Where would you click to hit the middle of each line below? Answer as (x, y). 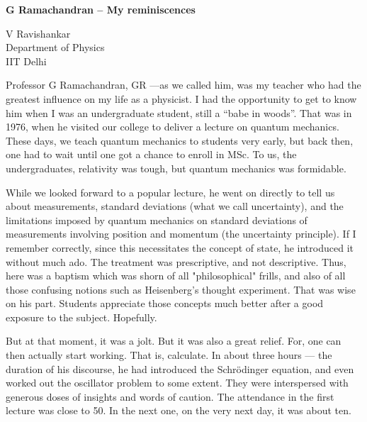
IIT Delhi (26, 61)
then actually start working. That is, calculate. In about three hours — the (169, 355)
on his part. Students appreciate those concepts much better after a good (165, 303)
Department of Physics (55, 47)
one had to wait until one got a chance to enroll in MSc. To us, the (151, 154)
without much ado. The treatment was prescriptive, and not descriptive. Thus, (176, 261)
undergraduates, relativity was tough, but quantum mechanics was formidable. (176, 168)
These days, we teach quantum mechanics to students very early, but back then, (180, 140)
